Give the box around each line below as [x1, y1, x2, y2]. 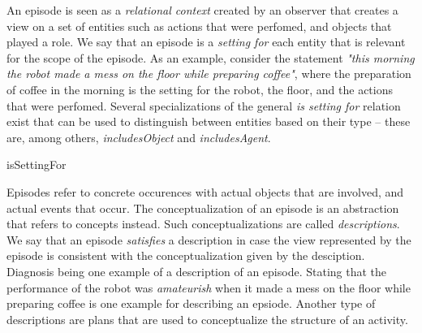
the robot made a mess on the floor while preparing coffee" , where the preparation [6, 65, 411, 82]
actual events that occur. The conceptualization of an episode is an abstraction [6, 199, 399, 216]
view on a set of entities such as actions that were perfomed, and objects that [6, 17, 392, 34]
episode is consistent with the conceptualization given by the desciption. [6, 247, 365, 264]
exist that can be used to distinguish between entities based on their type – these [6, 113, 411, 130]
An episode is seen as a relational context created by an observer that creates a [6, 2, 398, 18]
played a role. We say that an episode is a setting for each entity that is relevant [6, 33, 406, 50]
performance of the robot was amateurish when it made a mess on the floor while [6, 279, 411, 296]
